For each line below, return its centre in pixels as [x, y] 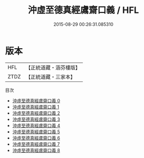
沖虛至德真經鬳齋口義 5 [36, 132]
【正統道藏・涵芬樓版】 [53, 68]
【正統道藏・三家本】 [51, 77]
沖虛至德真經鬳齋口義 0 [36, 100]
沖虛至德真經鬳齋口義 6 [36, 138]
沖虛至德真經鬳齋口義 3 [36, 119]
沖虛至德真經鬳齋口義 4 [36, 125]
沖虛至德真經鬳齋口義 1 [36, 107]
